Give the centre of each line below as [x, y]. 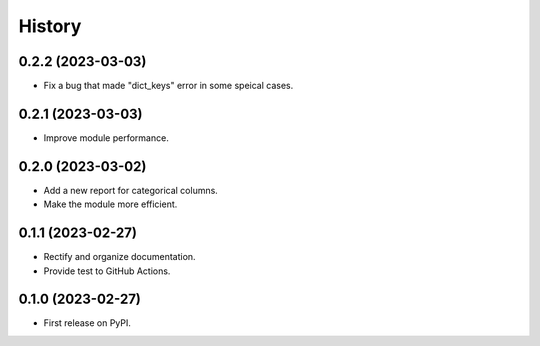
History [50, 26]
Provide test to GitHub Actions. [107, 271]
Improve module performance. [106, 137]
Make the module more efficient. [110, 204]
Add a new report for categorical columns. [131, 190]
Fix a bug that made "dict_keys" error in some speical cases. [168, 86]
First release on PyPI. [87, 323]
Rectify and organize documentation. [119, 257]
